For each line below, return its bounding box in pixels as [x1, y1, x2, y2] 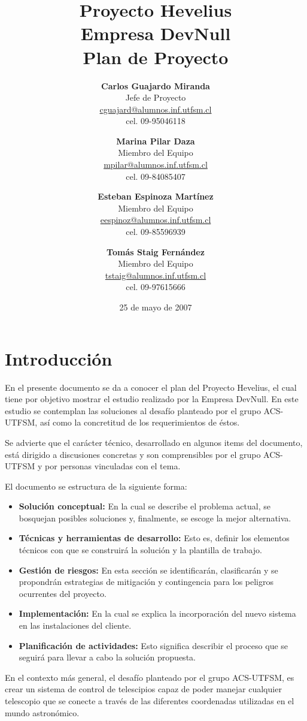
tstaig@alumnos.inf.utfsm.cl [105, 269, 206, 281]
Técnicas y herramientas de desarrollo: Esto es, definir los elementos [19, 532, 290, 544]
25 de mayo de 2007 [119, 301, 192, 313]
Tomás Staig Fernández [107, 245, 205, 258]
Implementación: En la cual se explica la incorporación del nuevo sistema [19, 607, 296, 620]
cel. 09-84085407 [126, 170, 186, 182]
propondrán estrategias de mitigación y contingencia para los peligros [19, 575, 273, 588]
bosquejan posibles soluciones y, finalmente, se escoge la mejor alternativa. [19, 511, 291, 524]
